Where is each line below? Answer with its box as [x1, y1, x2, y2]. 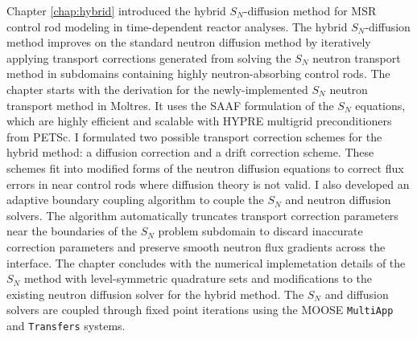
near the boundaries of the [6, 223, 137, 239]
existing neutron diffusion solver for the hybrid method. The [6, 285, 304, 302]
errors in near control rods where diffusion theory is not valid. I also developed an [6, 175, 410, 192]
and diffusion [324, 285, 389, 302]
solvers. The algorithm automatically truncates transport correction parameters [6, 206, 398, 223]
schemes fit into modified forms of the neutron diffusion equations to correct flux [6, 159, 404, 176]
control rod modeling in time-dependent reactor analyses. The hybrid [6, 18, 348, 35]
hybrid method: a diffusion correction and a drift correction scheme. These [6, 144, 374, 161]
